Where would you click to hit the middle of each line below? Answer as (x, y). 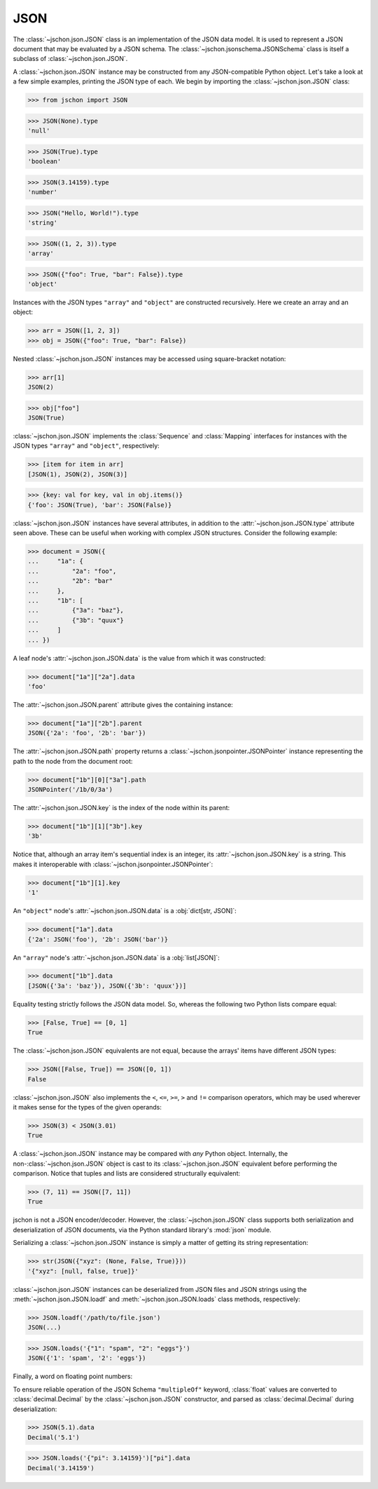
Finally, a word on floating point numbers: (73, 1376)
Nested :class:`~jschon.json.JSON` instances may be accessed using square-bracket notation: (149, 358)
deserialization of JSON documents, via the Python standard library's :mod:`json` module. (142, 1229)
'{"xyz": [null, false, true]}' (83, 1271)
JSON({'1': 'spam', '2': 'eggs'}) (87, 1358)
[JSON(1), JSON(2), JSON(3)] (78, 474)
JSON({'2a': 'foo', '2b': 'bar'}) (87, 733)
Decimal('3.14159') (61, 1468)
